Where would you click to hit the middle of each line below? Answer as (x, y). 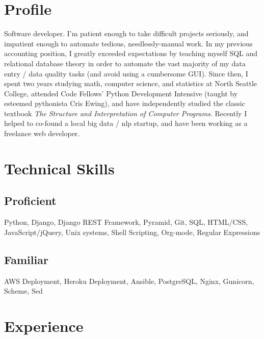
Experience (44, 326)
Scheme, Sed (23, 291)
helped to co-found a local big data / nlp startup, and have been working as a (126, 123)
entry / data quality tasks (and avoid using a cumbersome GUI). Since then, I (126, 73)
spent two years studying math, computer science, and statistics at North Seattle (131, 83)
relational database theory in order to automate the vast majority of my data (125, 63)
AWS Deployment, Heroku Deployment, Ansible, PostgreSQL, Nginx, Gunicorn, (129, 281)
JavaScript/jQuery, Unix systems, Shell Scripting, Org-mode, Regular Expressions (132, 232)
